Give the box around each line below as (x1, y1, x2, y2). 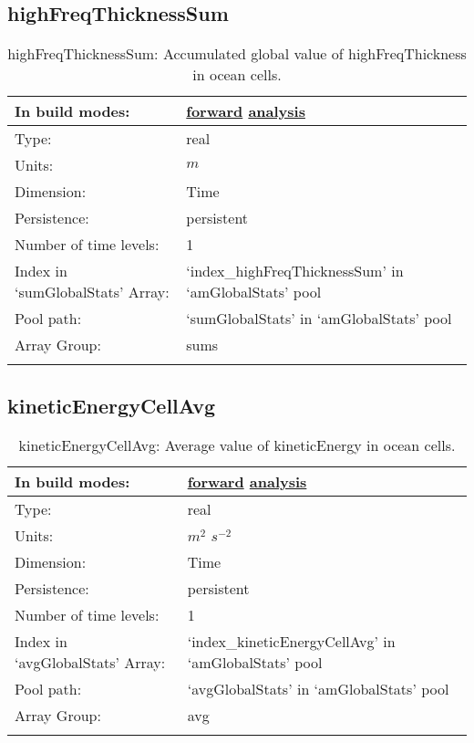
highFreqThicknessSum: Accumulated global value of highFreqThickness (7, 43, 467, 65)
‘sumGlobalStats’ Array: (15, 281, 170, 303)
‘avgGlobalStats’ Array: (15, 652, 166, 674)
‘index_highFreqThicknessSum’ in (186, 260, 404, 282)
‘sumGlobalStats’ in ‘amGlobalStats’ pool (186, 308, 452, 330)
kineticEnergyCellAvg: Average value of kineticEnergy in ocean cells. (18, 434, 456, 456)
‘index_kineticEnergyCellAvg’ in (187, 631, 396, 653)
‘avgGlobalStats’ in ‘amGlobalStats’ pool (187, 678, 449, 700)
